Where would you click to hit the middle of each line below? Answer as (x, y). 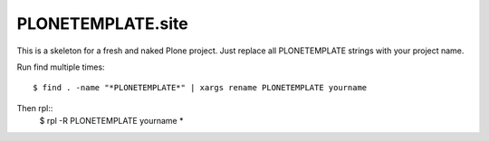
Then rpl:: (35, 108)
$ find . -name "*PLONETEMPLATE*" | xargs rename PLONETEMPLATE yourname (200, 88)
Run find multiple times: (61, 67)
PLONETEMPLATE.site (103, 23)
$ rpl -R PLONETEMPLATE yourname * (111, 121)
